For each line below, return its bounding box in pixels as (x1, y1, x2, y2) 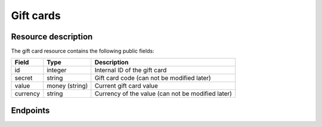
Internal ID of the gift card (94, 66, 167, 75)
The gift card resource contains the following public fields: (11, 48, 154, 55)
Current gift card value (94, 82, 158, 90)
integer (47, 66, 67, 75)
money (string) (47, 82, 88, 90)
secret (14, 74, 33, 82)
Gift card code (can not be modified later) (94, 74, 211, 82)
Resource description (11, 32, 93, 42)
